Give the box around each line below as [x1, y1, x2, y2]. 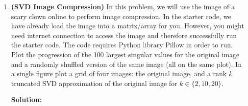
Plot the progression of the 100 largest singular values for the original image [11, 49, 240, 59]
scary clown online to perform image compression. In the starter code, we [11, 11, 231, 21]
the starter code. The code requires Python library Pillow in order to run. [11, 40, 233, 50]
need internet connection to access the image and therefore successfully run [11, 30, 237, 40]
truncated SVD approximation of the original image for [11, 78, 177, 88]
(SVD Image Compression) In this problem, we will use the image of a [11, 1, 235, 11]
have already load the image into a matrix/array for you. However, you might [11, 21, 244, 31]
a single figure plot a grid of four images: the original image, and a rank [11, 68, 227, 79]
